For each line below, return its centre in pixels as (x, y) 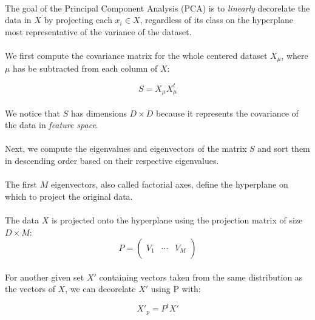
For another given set (45, 277)
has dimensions (99, 113)
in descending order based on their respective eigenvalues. (112, 160)
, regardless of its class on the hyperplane (216, 20)
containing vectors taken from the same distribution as (201, 277)
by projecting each (78, 20)
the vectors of (30, 289)
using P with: (176, 289)
